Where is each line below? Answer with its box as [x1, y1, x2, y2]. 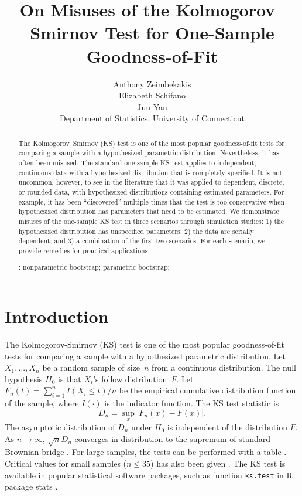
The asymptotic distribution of [5, 421, 115, 433]
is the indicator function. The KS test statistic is [104, 397, 279, 409]
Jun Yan [137, 100, 167, 113]
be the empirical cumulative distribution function [119, 384, 296, 396]
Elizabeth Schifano [118, 89, 186, 101]
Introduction [5, 304, 109, 328]
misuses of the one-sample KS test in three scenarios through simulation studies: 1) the [18, 216, 284, 226]
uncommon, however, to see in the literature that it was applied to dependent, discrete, [18, 177, 284, 187]
